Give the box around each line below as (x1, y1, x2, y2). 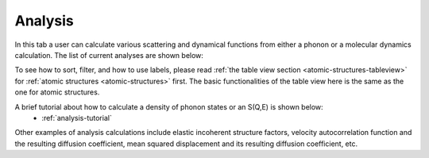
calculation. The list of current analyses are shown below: (14, 50, 204, 60)
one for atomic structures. (14, 87, 100, 97)
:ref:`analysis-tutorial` (41, 113, 113, 122)
